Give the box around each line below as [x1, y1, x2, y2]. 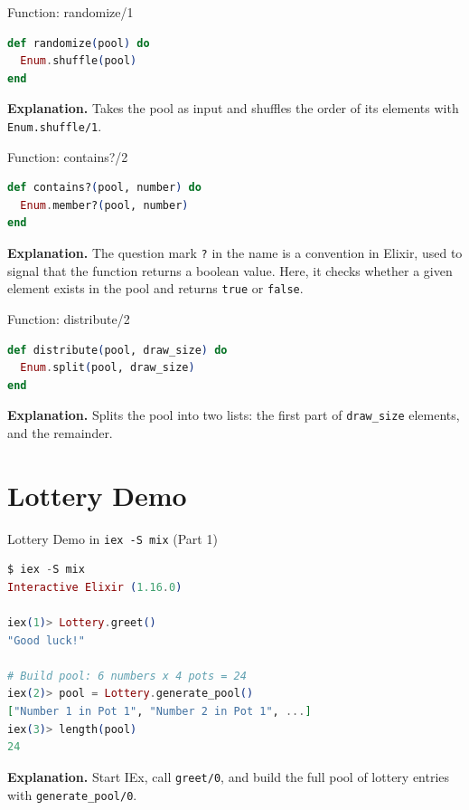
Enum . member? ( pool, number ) [20, 198, 189, 212]
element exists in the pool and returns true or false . [7, 279, 304, 298]
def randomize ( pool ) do [7, 36, 150, 50]
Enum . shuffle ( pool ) [20, 54, 137, 68]
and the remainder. [7, 423, 113, 442]
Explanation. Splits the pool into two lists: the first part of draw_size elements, [7, 405, 460, 424]
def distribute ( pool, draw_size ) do [7, 343, 228, 357]
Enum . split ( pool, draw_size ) [20, 361, 195, 375]
